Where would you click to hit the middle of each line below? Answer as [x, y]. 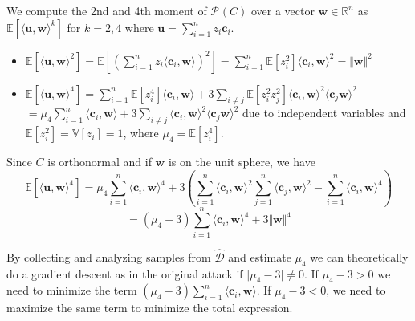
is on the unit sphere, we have [242, 162]
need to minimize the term [72, 290]
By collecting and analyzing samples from [109, 256]
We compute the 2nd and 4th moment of [107, 10]
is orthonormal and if [100, 162]
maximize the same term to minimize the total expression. [150, 308]
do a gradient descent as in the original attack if [125, 273]
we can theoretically [359, 256]
